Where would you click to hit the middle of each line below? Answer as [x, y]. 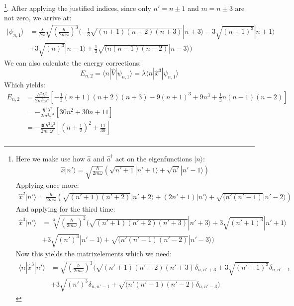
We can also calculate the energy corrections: [73, 62]
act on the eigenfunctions [153, 159]
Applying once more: [47, 185]
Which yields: [25, 85]
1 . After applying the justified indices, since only [78, 7]
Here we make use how [50, 159]
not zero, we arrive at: [38, 18]
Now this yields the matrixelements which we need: [94, 254]
